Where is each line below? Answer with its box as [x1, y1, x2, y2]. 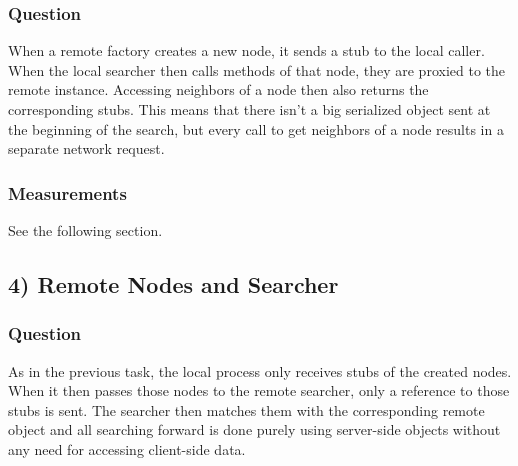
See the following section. [8, 220, 163, 240]
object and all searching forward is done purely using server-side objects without [8, 419, 501, 440]
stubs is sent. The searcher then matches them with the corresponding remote [8, 399, 485, 420]
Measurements [8, 180, 127, 205]
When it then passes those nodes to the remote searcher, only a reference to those [8, 380, 510, 401]
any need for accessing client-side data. [8, 438, 246, 459]
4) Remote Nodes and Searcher [8, 268, 339, 299]
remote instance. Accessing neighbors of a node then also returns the [8, 79, 429, 100]
